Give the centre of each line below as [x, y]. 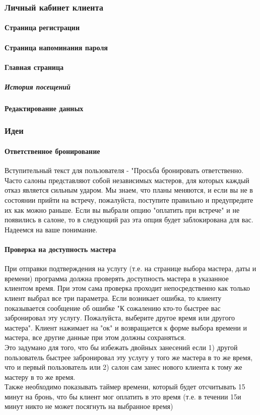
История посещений [38, 87]
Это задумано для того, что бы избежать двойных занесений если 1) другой [121, 347]
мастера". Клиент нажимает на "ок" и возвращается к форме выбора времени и [126, 327]
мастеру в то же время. [40, 377]
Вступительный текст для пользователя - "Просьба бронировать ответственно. [124, 170]
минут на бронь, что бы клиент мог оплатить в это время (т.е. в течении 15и [123, 396]
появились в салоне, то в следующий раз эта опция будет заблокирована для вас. [129, 220]
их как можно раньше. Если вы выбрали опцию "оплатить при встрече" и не [122, 210]
